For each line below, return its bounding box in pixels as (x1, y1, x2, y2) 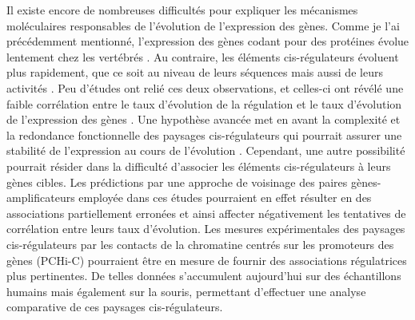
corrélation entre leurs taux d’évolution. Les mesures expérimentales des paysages (6, 220, 405, 237)
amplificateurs (6, 189, 75, 206)
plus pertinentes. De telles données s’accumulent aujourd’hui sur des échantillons (6, 267, 401, 284)
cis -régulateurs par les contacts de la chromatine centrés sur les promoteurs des (6, 235, 394, 252)
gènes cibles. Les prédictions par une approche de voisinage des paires (6, 173, 348, 190)
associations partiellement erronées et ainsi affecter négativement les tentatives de (6, 204, 406, 221)
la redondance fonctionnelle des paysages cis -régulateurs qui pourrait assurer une (6, 126, 402, 143)
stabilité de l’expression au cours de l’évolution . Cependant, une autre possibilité (6, 142, 405, 159)
